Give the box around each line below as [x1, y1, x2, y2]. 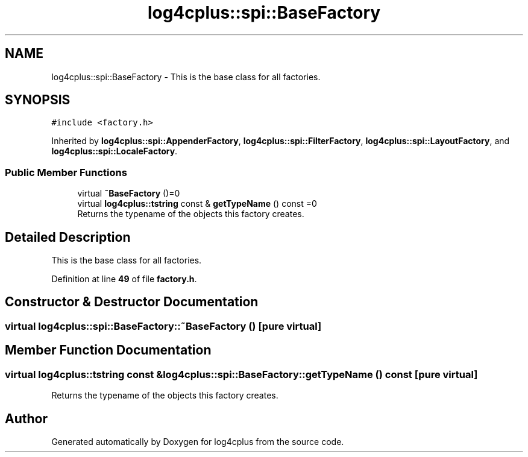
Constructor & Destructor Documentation [5, 294, 259, 310]
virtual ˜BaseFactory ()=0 [77, 188, 180, 199]
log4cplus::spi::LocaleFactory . [51, 146, 178, 157]
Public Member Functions [5, 166, 127, 178]
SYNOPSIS [5, 92, 71, 108]
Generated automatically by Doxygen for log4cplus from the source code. [51, 436, 344, 447]
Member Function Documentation [5, 342, 212, 358]
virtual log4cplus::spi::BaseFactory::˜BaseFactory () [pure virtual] [5, 320, 322, 332]
